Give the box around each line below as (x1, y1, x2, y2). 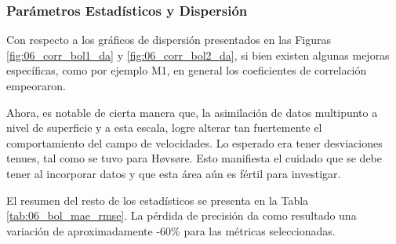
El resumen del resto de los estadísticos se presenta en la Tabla (6, 191, 309, 208)
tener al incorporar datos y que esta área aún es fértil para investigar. (6, 165, 341, 181)
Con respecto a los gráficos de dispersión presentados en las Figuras (6, 31, 332, 48)
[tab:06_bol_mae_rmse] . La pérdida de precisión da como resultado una (6, 207, 357, 224)
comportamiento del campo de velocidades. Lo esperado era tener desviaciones (6, 134, 383, 151)
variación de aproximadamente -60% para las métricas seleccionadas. (6, 222, 336, 239)
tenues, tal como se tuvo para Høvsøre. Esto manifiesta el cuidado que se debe (6, 150, 383, 166)
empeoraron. (6, 78, 66, 93)
